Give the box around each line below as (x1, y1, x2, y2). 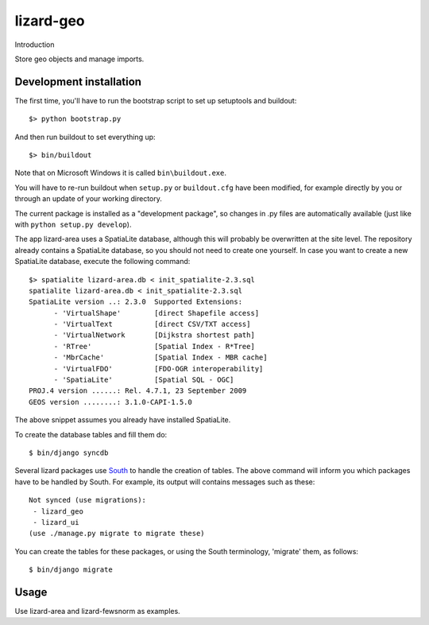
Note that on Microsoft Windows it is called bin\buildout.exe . (14, 168, 226, 178)
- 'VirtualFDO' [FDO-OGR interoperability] (53, 364, 264, 373)
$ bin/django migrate (29, 565, 113, 574)
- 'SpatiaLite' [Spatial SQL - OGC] (53, 375, 234, 385)
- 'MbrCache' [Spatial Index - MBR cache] (53, 353, 268, 362)
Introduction (14, 40, 55, 49)
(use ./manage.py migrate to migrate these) (29, 529, 206, 538)
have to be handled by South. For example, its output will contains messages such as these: (14, 477, 315, 487)
